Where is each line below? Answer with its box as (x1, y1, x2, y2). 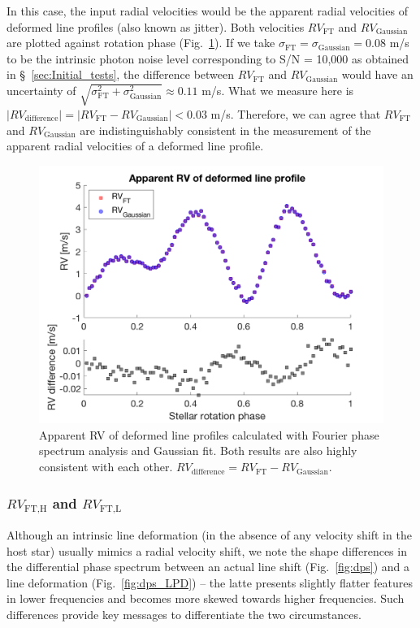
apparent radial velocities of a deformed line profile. (6, 137, 264, 154)
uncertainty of (6, 81, 76, 98)
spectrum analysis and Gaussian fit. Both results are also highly (39, 442, 357, 459)
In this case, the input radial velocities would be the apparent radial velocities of (6, 2, 408, 19)
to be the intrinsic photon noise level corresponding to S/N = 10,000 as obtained (6, 50, 409, 67)
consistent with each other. (39, 458, 173, 475)
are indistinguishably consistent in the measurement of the (80, 121, 371, 138)
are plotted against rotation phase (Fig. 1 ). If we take (6, 34, 275, 51)
